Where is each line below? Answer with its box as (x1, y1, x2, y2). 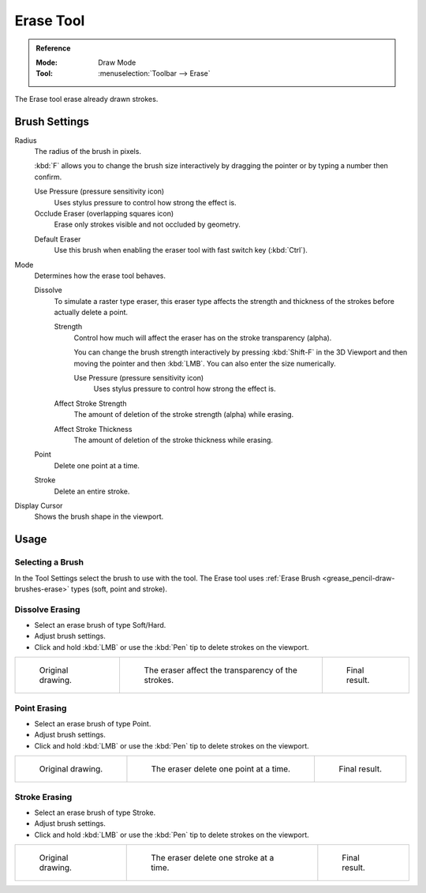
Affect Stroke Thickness (54, 424, 133, 433)
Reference (35, 43, 71, 53)
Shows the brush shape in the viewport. (34, 512, 164, 521)
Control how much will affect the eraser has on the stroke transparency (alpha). (73, 332, 332, 343)
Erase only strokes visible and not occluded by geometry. (54, 219, 241, 229)
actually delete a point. (54, 308, 129, 317)
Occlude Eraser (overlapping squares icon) (34, 208, 174, 218)
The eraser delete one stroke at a (151, 853, 275, 864)
